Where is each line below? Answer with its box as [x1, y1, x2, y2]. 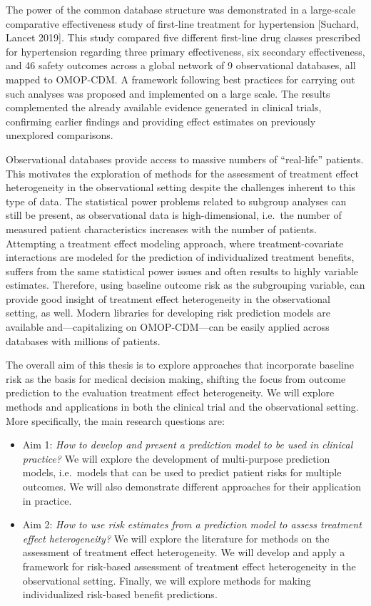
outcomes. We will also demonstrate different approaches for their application [22, 479, 361, 493]
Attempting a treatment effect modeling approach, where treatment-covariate [6, 235, 344, 250]
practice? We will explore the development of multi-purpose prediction [22, 451, 330, 466]
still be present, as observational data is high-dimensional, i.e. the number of [6, 207, 342, 222]
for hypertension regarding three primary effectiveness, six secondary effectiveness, [6, 43, 365, 58]
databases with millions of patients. [6, 333, 161, 348]
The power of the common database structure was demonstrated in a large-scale [6, 2, 356, 16]
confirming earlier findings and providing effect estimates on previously [6, 113, 316, 128]
